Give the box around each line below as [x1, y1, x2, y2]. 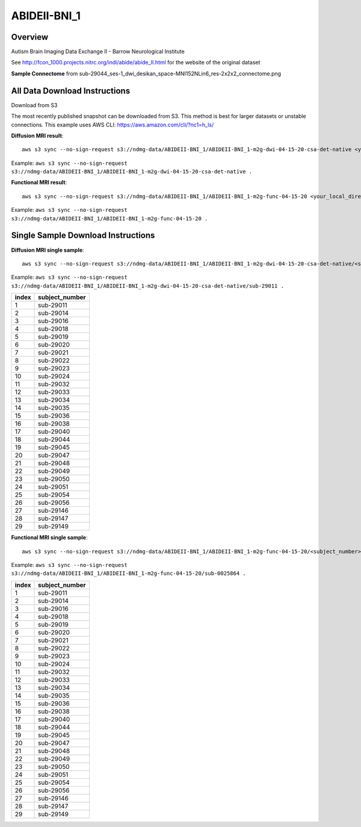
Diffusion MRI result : [11, 132, 64, 139]
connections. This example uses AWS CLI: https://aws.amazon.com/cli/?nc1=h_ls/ [11, 121, 214, 128]
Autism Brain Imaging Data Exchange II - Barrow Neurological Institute [11, 48, 185, 55]
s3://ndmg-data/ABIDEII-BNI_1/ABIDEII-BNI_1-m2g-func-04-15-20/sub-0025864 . [11, 570, 246, 577]
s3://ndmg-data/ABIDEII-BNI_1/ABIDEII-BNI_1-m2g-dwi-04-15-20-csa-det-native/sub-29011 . [11, 282, 284, 289]
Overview [11, 32, 49, 42]
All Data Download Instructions [11, 85, 131, 96]
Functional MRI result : [11, 179, 67, 186]
